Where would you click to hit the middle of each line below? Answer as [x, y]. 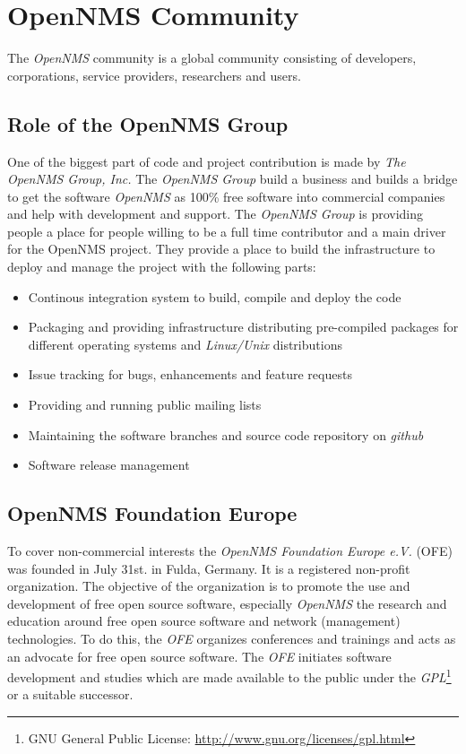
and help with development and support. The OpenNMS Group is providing [216, 214]
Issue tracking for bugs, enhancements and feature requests [190, 374]
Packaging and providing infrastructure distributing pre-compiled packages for [243, 327]
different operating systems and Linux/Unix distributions [185, 344]
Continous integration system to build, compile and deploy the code [215, 296]
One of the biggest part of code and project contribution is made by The [207, 161]
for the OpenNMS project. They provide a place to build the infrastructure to [221, 249]
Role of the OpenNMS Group [148, 123]
